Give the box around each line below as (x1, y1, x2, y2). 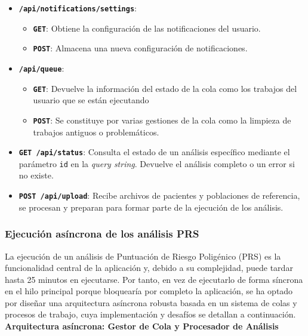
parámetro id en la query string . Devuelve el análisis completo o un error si (19, 157, 295, 169)
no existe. (19, 169, 54, 181)
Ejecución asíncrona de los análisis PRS (5, 226, 199, 241)
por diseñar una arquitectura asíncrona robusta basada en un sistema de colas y (5, 296, 297, 309)
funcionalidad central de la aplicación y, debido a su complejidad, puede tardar (5, 261, 293, 274)
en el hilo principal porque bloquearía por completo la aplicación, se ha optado (5, 285, 293, 297)
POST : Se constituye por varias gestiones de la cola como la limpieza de (33, 113, 291, 126)
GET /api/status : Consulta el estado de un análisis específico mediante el (19, 146, 290, 158)
